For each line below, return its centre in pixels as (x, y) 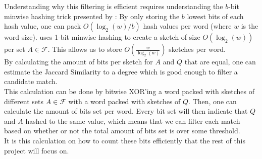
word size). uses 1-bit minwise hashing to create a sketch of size (102, 37)
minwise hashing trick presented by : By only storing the (92, 16)
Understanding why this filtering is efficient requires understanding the (114, 6)
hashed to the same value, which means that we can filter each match (133, 121)
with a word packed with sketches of (124, 101)
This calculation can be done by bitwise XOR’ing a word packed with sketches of (129, 91)
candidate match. (31, 81)
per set (15, 49)
